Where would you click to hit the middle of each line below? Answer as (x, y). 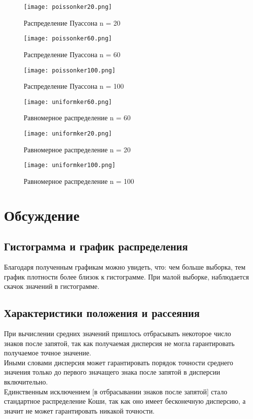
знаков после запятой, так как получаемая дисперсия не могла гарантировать (119, 343)
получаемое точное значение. (48, 353)
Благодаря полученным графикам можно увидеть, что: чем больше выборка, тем (125, 267)
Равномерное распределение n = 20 (77, 149)
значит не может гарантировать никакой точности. (79, 410)
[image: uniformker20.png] (68, 134)
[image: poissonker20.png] (68, 7)
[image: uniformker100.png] (70, 165)
